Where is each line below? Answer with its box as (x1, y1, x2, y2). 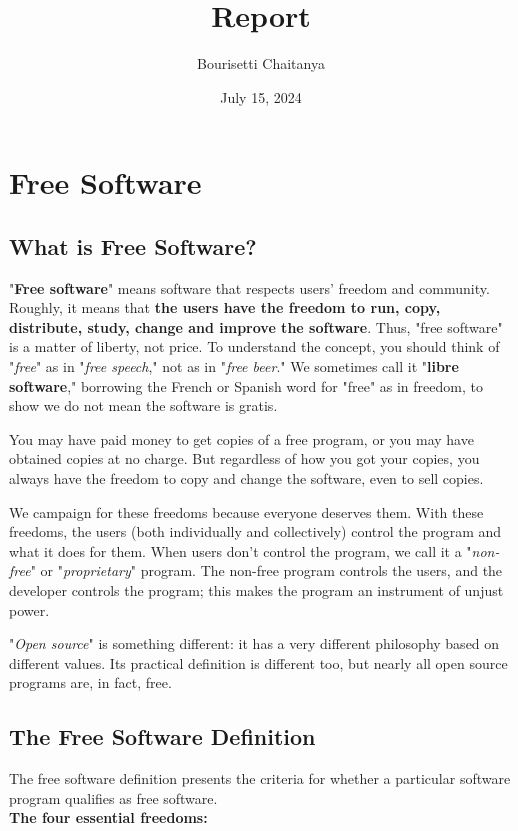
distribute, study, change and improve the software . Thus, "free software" (9, 316, 503, 337)
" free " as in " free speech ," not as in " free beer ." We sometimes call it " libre (9, 356, 459, 377)
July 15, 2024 (220, 86, 302, 107)
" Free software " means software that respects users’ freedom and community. (9, 277, 490, 298)
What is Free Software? (9, 230, 257, 261)
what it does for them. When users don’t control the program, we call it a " (9, 540, 472, 561)
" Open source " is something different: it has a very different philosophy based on (9, 633, 500, 654)
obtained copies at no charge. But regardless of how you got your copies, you (9, 448, 480, 469)
